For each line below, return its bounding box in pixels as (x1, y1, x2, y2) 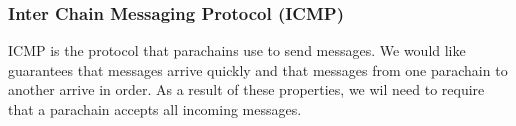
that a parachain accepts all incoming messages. (8, 99, 302, 119)
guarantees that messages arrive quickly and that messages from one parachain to (8, 59, 508, 80)
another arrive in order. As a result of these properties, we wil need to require (8, 79, 485, 100)
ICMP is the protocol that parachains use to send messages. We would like (8, 40, 466, 61)
